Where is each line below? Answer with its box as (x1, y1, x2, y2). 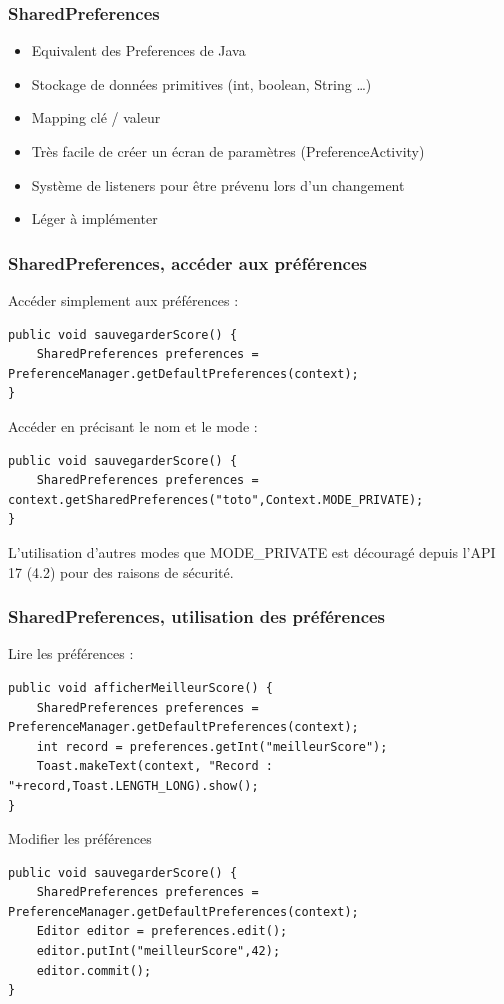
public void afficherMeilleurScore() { (8, 680, 273, 695)
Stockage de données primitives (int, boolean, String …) (31, 73, 372, 94)
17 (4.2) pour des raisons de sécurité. (8, 561, 234, 582)
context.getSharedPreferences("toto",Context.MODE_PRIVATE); (8, 492, 424, 507)
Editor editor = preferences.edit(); (36, 924, 288, 939)
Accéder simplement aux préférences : (8, 290, 239, 310)
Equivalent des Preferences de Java (31, 40, 246, 61)
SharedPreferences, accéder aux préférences (8, 250, 368, 275)
